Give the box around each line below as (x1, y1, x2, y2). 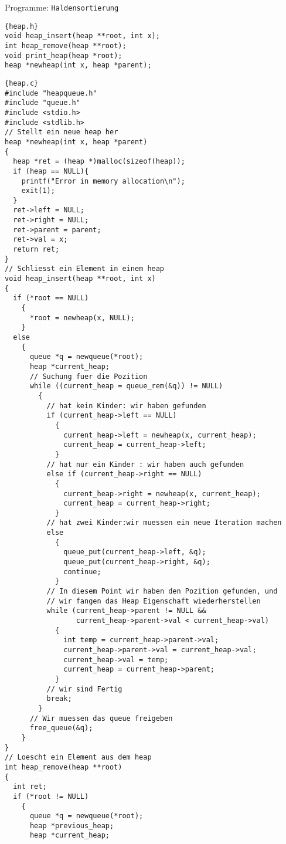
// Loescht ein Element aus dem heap (5, 753, 152, 762)
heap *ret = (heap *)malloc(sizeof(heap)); (13, 157, 185, 166)
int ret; (13, 782, 47, 791)
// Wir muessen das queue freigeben (29, 714, 173, 723)
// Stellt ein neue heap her (5, 128, 118, 137)
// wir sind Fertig (46, 684, 122, 693)
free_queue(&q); (29, 724, 93, 733)
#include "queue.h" (5, 99, 80, 107)
